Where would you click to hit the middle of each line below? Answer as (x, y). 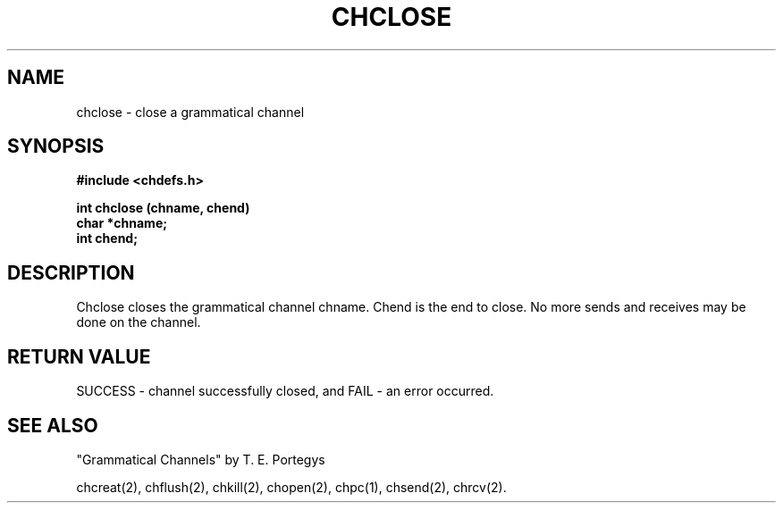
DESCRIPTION (71, 272)
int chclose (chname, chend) (163, 208)
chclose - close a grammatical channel (190, 112)
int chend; (107, 238)
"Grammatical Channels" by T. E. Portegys (201, 459)
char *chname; (122, 223)
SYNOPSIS (56, 146)
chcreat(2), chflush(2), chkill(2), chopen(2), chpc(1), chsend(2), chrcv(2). (291, 487)
